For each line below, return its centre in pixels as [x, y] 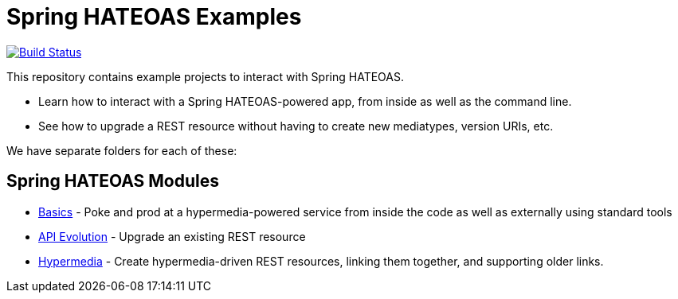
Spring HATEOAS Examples [154, 17]
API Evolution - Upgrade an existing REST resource [172, 236]
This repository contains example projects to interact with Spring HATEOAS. [205, 76]
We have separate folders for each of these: [122, 150]
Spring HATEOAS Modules [113, 181]
